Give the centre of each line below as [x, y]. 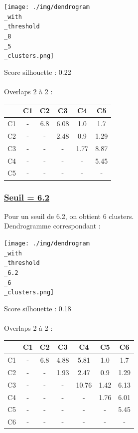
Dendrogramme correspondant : [52, 226]
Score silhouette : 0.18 [38, 308]
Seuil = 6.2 [27, 197]
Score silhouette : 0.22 [38, 72]
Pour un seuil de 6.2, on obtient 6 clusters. [69, 216]
